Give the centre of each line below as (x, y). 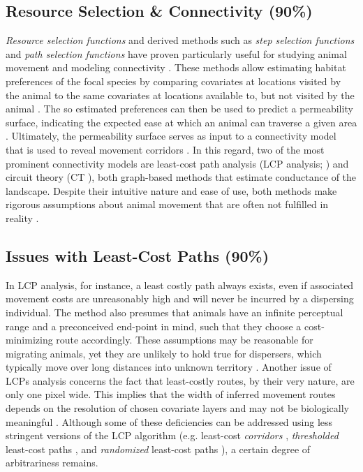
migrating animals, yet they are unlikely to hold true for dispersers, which (164, 353)
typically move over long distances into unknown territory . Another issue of (169, 367)
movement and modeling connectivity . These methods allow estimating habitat (176, 67)
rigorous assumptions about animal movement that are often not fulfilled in (167, 204)
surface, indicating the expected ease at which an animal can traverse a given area (181, 122)
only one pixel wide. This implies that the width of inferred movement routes (171, 394)
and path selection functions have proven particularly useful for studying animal (176, 53)
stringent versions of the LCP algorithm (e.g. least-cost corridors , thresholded (172, 435)
